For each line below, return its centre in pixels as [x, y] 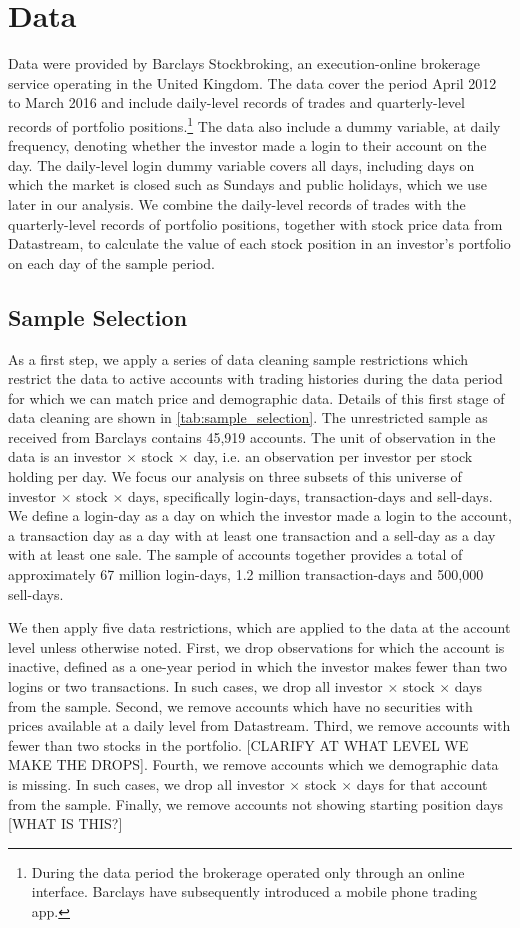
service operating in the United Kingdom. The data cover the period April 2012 [252, 82]
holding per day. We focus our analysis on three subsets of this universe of [235, 476]
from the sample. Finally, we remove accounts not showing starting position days [256, 803]
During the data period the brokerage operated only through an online [248, 871]
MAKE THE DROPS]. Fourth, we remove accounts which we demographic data [253, 764]
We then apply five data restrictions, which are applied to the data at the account [259, 627]
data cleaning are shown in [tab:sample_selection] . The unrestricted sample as [248, 417]
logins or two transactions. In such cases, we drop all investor [195, 686]
